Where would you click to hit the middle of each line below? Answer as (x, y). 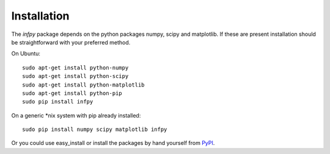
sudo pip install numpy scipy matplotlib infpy (95, 130)
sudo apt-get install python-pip (72, 93)
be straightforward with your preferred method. (71, 42)
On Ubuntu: (26, 54)
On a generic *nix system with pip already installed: (76, 115)
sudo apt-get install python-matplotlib (83, 85)
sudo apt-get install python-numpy (75, 68)
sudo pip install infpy (58, 102)
